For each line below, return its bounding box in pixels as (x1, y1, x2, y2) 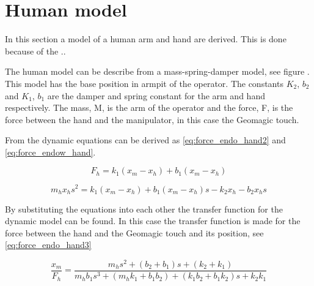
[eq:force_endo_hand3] (5, 238, 92, 251)
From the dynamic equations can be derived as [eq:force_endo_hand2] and (5, 134, 286, 146)
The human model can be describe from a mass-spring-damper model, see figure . (5, 65, 310, 78)
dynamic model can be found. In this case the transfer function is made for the (5, 214, 301, 227)
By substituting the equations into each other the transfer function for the (5, 202, 283, 215)
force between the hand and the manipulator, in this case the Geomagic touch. (5, 113, 299, 126)
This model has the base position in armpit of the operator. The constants (5, 77, 283, 89)
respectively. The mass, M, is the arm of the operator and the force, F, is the (5, 101, 293, 114)
